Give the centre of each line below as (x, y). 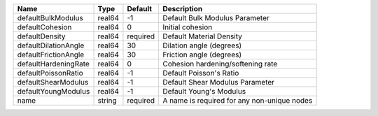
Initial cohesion (187, 27)
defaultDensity (41, 36)
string (107, 100)
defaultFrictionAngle (51, 55)
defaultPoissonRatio (50, 73)
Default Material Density (202, 36)
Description (182, 9)
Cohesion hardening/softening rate (220, 64)
